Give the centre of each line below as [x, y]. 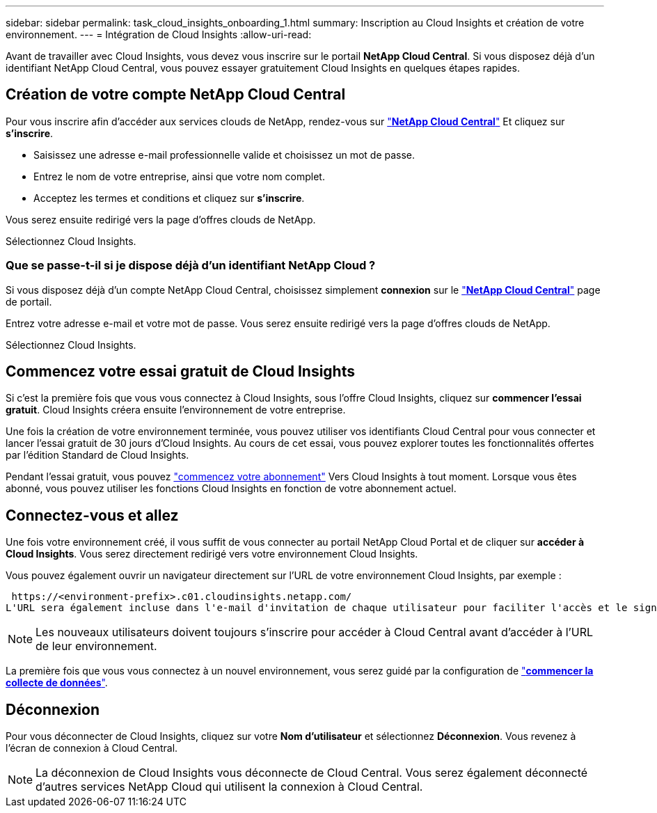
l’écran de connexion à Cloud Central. [92, 748]
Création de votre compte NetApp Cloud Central [176, 95]
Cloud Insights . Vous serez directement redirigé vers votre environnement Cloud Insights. [212, 554]
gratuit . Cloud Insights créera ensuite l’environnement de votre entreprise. [176, 410]
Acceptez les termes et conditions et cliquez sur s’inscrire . [169, 198]
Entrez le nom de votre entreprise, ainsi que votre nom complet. [179, 176]
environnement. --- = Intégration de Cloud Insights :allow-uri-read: [159, 34]
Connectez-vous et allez [92, 515]
